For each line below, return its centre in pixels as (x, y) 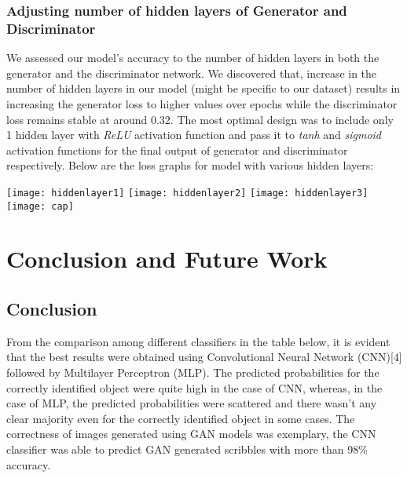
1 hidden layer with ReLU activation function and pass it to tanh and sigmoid (194, 135)
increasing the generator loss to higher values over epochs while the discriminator (202, 103)
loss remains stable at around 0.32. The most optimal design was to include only (200, 119)
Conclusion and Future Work (167, 259)
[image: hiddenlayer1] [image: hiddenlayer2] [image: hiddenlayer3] (187, 193)
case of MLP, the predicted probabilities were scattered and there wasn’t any (192, 403)
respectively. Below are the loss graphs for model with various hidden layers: (190, 165)
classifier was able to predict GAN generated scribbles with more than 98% (187, 449)
